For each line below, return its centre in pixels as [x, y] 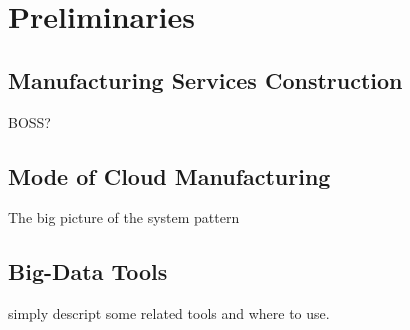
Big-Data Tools [88, 271]
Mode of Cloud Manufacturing [169, 175]
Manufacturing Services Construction [205, 79]
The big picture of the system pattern [124, 217]
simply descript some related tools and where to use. [169, 313]
